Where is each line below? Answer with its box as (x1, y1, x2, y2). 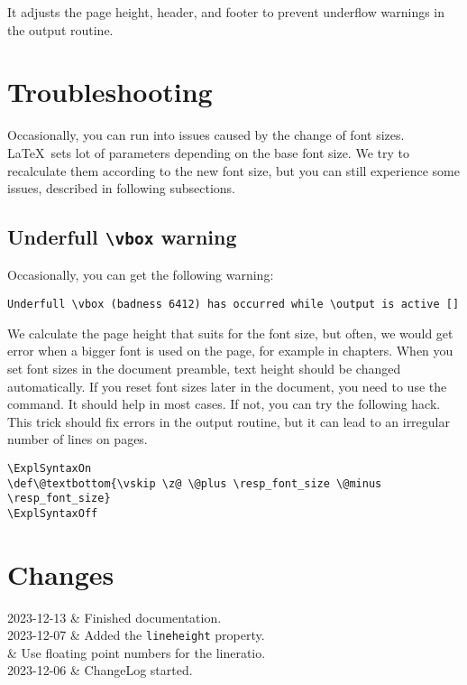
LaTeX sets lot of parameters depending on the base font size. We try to (7, 143, 409, 162)
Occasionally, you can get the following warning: (7, 265, 274, 284)
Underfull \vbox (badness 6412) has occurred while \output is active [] (7, 298, 460, 311)
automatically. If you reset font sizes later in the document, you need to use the (7, 376, 447, 395)
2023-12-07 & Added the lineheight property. (7, 625, 265, 644)
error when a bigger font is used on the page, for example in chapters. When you (7, 341, 453, 360)
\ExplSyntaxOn (7, 461, 92, 475)
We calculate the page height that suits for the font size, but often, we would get (7, 323, 453, 342)
